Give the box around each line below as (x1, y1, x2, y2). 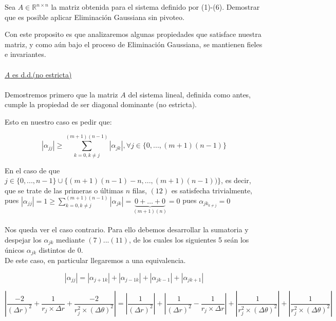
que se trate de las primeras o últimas (5, 185, 123, 195)
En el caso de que (5, 165, 60, 175)
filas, (132, 185, 147, 195)
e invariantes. (5, 49, 46, 59)
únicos (5, 244, 25, 255)
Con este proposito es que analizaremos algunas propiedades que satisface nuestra (5, 29, 262, 39)
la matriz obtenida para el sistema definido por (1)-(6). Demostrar (51, 2, 260, 12)
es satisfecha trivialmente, (171, 185, 252, 195)
